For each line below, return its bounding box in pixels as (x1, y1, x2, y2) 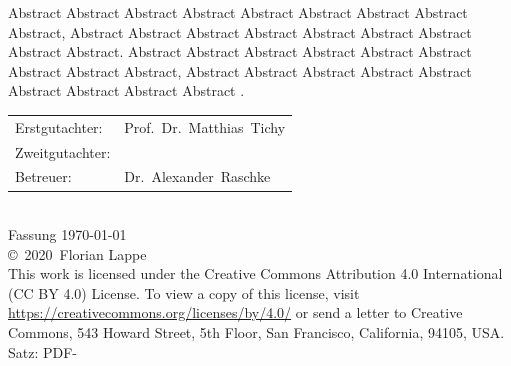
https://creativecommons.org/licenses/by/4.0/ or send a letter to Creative (8, 302, 463, 323)
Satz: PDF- (8, 341, 78, 362)
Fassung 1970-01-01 (8, 224, 127, 245)
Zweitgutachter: (15, 141, 111, 162)
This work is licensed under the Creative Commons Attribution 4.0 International (8, 263, 503, 284)
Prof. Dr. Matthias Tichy (124, 116, 286, 137)
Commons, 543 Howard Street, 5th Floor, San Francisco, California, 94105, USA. (8, 322, 505, 343)
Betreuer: (15, 166, 72, 187)
